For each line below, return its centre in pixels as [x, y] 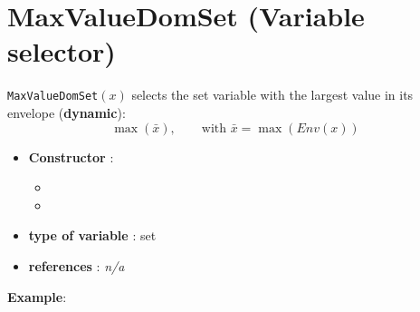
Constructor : [71, 156]
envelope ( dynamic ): [67, 112]
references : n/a [76, 265]
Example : [37, 296]
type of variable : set [92, 235]
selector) [62, 51]
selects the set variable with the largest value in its [272, 95]
